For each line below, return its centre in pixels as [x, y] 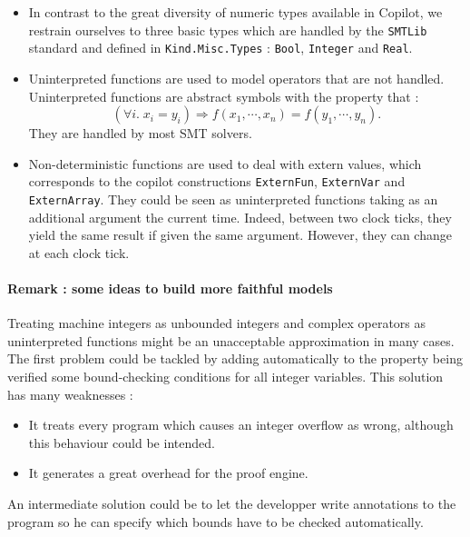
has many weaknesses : [70, 394]
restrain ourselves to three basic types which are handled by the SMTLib [228, 30]
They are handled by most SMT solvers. [140, 133]
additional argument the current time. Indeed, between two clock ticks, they [240, 217]
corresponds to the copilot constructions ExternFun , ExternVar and [217, 181]
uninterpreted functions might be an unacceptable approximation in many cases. [231, 340]
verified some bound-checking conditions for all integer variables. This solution [225, 376]
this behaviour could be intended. [122, 442]
